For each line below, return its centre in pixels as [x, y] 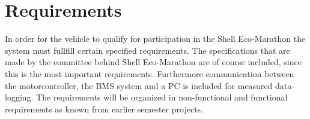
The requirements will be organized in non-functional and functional [162, 97]
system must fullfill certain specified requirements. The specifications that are [147, 50]
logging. [19, 97]
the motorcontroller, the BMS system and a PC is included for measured [139, 85]
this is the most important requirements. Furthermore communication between [150, 73]
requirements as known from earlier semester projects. [104, 109]
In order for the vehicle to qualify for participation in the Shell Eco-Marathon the [155, 39]
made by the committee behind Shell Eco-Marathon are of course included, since [153, 62]
